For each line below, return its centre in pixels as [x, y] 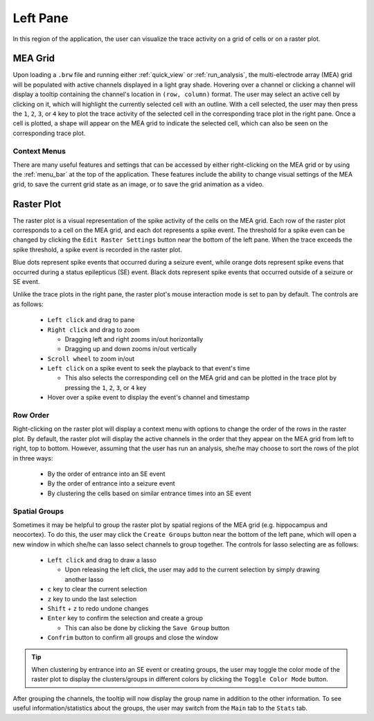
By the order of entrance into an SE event [106, 474]
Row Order [31, 416]
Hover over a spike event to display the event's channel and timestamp [149, 398]
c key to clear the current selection [97, 589]
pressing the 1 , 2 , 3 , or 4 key [106, 387]
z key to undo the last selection [92, 598]
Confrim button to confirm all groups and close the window [133, 638]
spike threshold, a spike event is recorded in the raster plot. [98, 249]
